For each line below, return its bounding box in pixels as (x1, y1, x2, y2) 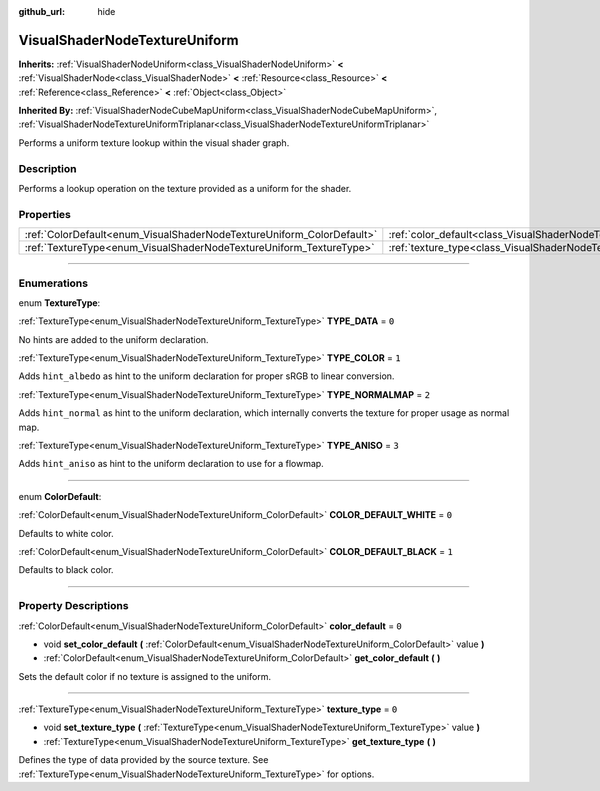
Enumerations (18, 276, 89, 290)
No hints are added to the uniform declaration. (18, 333, 209, 345)
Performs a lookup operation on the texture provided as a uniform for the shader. (18, 183, 352, 194)
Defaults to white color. (18, 527, 114, 539)
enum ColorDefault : (18, 490, 102, 502)
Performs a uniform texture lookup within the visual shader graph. (18, 136, 290, 149)
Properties (18, 207, 72, 221)
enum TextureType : (18, 296, 101, 309)
